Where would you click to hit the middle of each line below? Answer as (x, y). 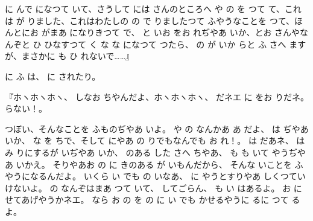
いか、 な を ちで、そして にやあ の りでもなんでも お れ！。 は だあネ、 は (155, 140)
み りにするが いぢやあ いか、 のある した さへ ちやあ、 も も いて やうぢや (155, 152)
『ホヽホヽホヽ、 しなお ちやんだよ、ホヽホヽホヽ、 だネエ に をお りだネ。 (157, 96)
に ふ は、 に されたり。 (53, 76)
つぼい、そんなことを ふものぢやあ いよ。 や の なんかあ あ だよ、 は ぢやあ (157, 128)
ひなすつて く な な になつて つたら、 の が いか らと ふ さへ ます (175, 44)
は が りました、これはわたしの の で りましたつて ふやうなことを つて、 (150, 20)
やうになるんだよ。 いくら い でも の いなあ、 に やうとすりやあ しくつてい (155, 176)
